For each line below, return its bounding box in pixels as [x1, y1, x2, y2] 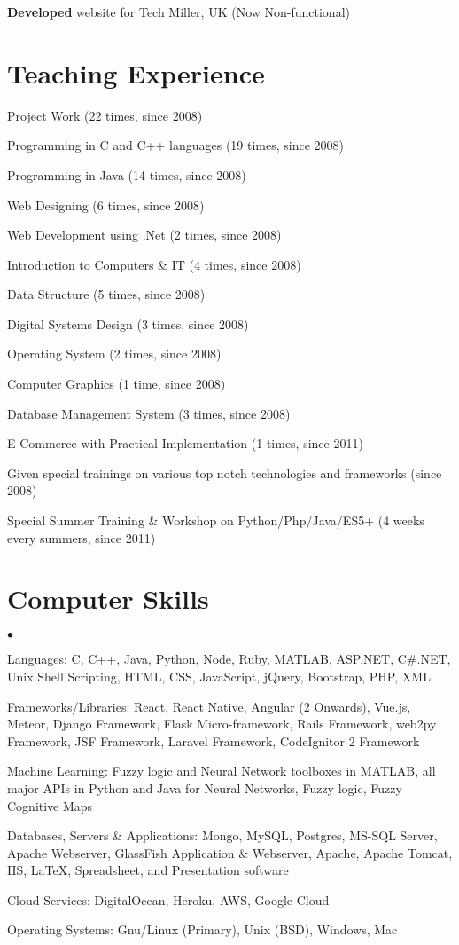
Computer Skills [7, 580, 209, 617]
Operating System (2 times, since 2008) [7, 344, 222, 363]
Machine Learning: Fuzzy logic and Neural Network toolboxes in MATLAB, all [7, 761, 436, 780]
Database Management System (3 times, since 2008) [7, 404, 291, 422]
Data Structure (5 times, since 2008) [7, 285, 206, 303]
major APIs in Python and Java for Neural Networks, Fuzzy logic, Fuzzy [7, 778, 402, 797]
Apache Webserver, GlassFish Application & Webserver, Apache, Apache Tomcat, [7, 843, 453, 862]
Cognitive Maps [7, 796, 93, 815]
